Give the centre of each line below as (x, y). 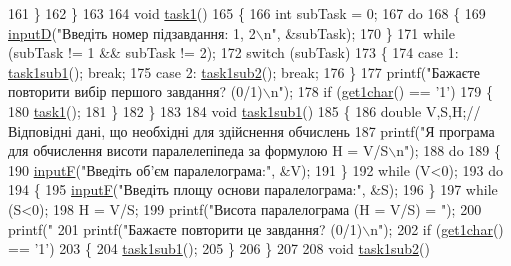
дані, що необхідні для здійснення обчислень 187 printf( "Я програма (285, 130)
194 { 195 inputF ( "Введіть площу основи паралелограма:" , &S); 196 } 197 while (253, 189)
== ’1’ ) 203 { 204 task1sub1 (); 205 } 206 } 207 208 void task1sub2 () (219, 248)
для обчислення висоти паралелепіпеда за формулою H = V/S (198, 150)
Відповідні (40, 130)
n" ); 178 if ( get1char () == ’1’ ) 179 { (381, 91)
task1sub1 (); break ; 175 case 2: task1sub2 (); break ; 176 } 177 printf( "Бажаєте (244, 71)
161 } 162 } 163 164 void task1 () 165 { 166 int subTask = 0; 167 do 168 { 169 (247, 13)
